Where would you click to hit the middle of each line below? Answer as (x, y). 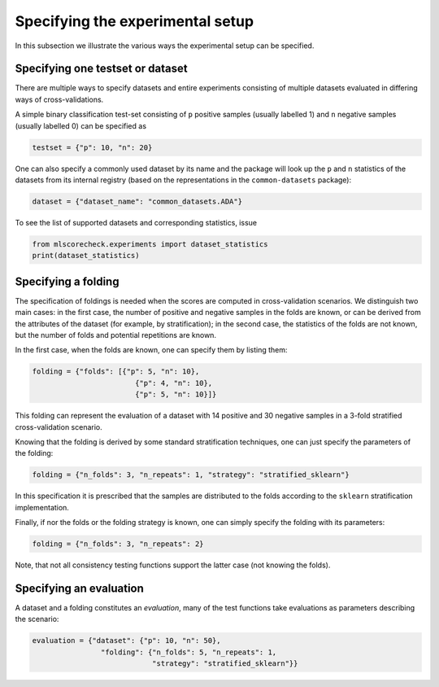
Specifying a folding (67, 281)
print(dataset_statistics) (86, 256)
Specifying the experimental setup (135, 21)
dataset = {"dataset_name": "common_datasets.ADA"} (137, 201)
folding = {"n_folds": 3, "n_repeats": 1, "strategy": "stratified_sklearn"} (191, 475)
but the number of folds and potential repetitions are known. (116, 335)
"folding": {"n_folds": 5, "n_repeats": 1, (189, 652)
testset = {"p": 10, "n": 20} (92, 147)
